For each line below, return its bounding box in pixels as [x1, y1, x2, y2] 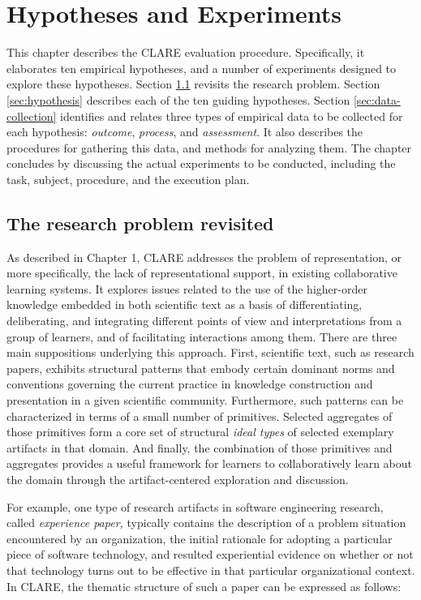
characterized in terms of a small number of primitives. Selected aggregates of [6, 407, 393, 424]
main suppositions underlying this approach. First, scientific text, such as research [6, 344, 415, 361]
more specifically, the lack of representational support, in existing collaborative [6, 264, 397, 281]
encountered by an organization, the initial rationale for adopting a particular [6, 529, 393, 546]
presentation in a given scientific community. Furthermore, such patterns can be [6, 392, 404, 409]
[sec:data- [353, 91, 401, 108]
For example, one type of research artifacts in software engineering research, [6, 498, 384, 515]
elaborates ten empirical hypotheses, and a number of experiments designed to [6, 59, 397, 76]
